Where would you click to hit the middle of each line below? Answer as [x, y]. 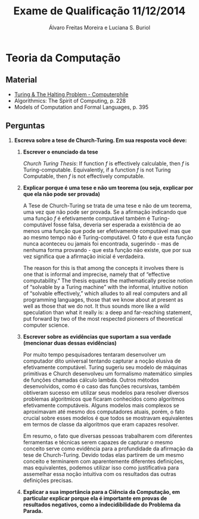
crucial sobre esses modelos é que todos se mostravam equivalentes [108, 418]
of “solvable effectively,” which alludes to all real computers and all [105, 293]
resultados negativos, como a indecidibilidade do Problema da [102, 504]
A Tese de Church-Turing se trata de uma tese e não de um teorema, [107, 205]
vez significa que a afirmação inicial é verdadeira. [84, 256]
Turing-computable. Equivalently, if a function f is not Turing [97, 170]
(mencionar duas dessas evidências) [70, 343]
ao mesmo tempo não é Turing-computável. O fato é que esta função [108, 237]
